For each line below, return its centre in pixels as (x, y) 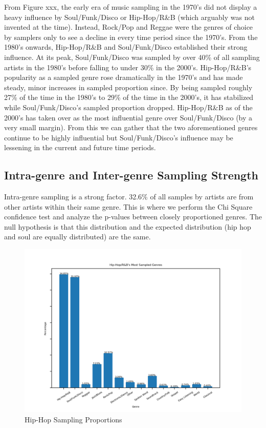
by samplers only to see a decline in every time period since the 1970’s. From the (131, 37)
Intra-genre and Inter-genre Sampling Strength (131, 175)
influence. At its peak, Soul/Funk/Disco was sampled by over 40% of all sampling (132, 57)
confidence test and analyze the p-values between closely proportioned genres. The (133, 217)
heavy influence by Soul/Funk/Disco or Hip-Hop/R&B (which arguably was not (129, 17)
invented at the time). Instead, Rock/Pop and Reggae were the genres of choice (129, 27)
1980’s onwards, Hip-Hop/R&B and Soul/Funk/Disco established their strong (126, 47)
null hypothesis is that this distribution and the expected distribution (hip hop (128, 226)
